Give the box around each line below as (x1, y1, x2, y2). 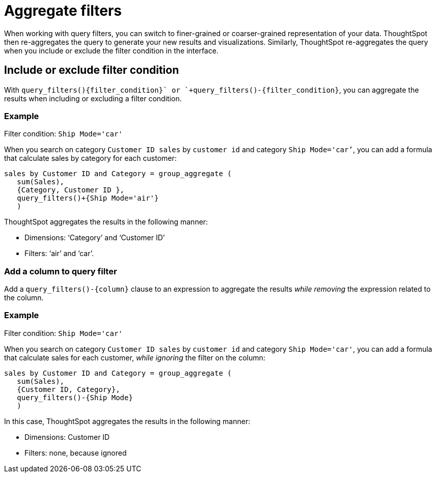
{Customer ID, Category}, (17, 385, 120, 394)
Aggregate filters (4, 2, 122, 19)
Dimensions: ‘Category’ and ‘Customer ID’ (24, 233, 165, 242)
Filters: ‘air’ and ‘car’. (24, 249, 94, 258)
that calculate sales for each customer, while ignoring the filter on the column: (4, 353, 265, 362)
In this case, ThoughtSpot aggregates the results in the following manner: (4, 416, 251, 426)
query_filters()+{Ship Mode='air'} (17, 194, 159, 203)
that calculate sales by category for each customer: (4, 154, 177, 163)
